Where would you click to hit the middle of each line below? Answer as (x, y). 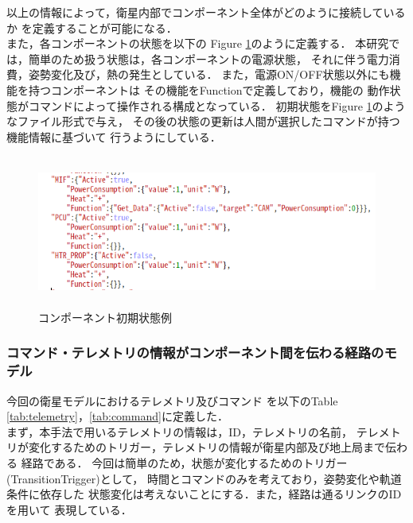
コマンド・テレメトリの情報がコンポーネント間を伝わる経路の (195, 353)
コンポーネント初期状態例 (105, 317)
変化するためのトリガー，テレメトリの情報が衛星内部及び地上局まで (206, 447)
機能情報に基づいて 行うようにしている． (114, 136)
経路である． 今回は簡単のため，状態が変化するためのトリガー (184, 463)
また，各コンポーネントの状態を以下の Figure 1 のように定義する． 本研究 (198, 43)
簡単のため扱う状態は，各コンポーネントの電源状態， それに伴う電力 (208, 58)
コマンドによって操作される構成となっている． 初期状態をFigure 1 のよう (217, 105)
